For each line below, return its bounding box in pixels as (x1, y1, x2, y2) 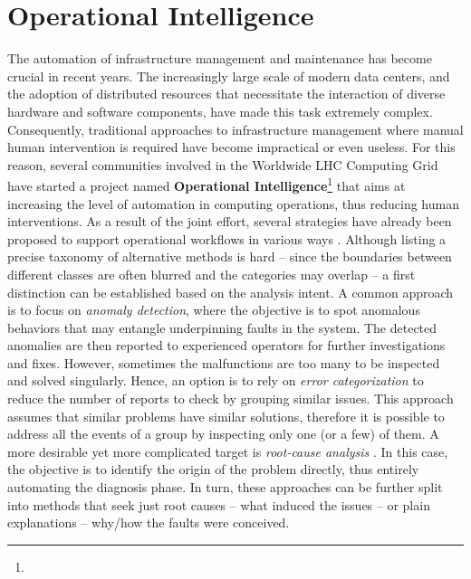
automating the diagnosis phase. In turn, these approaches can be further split (7, 478, 443, 497)
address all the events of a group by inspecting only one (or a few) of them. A (7, 424, 439, 443)
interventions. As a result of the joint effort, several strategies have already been (7, 212, 452, 231)
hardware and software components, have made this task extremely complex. (7, 101, 433, 120)
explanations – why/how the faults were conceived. (7, 513, 290, 532)
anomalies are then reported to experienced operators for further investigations (7, 336, 446, 355)
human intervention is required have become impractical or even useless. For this (7, 138, 456, 157)
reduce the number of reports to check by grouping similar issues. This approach (7, 389, 454, 408)
